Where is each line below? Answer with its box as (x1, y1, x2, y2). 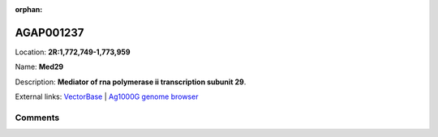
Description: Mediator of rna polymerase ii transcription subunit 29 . (15, 77, 247, 87)
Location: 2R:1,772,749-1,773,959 (15, 47, 131, 57)
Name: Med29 (15, 62, 64, 72)
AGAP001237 (15, 25, 84, 40)
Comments (15, 112, 60, 123)
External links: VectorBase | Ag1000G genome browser (15, 92, 199, 101)
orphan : (15, 5, 43, 14)
